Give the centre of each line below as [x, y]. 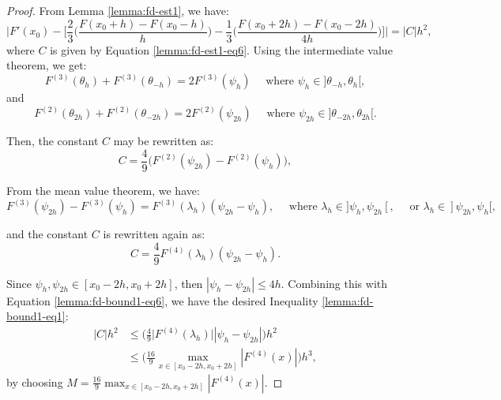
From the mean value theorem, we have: [103, 190]
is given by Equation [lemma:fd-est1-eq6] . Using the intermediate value [221, 49]
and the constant [47, 234]
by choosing [35, 381]
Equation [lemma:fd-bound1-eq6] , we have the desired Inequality [162, 300]
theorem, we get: [47, 65]
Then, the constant [53, 141]
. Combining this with [334, 283]
